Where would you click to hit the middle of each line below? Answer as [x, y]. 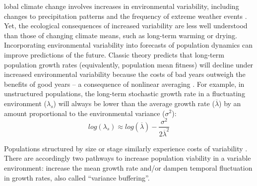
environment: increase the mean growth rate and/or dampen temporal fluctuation [128, 168]
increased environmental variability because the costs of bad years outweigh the [125, 74]
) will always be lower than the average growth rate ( [134, 103]
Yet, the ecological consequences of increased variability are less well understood [126, 26]
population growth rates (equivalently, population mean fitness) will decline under [129, 64]
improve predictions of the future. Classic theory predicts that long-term [114, 54]
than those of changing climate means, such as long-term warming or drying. [121, 35]
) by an [230, 103]
